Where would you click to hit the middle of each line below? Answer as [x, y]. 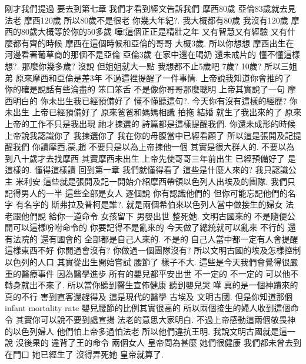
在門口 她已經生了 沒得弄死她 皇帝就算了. [84, 354]
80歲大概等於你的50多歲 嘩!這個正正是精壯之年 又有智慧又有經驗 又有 [154, 31]
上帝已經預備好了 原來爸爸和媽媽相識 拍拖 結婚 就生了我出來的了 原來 [167, 112]
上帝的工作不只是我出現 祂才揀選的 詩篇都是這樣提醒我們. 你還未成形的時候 [150, 123]
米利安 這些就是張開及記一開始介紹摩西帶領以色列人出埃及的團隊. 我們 [151, 181]
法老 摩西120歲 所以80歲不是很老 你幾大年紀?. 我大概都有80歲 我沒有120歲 [147, 20]
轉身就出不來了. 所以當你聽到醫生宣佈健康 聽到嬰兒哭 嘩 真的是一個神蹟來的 [152, 285]
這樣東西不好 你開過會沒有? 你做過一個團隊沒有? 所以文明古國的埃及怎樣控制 [153, 250]
